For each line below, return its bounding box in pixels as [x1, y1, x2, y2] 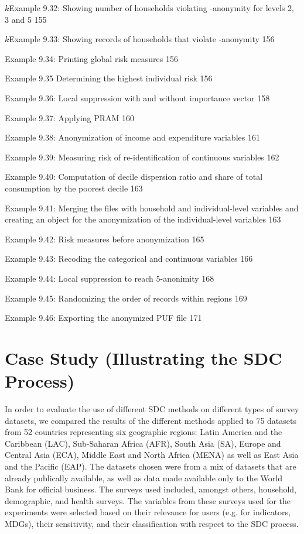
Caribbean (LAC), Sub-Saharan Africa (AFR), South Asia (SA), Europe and [5, 437, 281, 449]
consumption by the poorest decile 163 [5, 182, 143, 194]
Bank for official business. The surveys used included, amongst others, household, [5, 483, 297, 495]
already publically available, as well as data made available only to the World [5, 471, 282, 484]
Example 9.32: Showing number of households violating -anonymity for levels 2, [9, 2, 294, 13]
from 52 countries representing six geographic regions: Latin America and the [5, 426, 282, 438]
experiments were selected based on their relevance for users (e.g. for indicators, [5, 506, 291, 518]
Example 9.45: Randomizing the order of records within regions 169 [5, 292, 247, 304]
